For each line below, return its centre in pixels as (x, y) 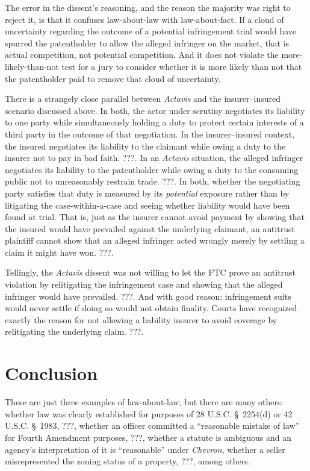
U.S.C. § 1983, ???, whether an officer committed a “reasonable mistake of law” (152, 425)
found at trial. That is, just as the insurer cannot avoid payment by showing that (155, 217)
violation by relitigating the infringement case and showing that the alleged (144, 284)
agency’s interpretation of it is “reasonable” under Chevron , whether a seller (145, 449)
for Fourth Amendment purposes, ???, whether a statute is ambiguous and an (148, 437)
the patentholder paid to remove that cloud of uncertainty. (113, 78)
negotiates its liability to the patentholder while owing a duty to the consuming (152, 169)
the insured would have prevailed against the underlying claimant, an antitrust (150, 228)
